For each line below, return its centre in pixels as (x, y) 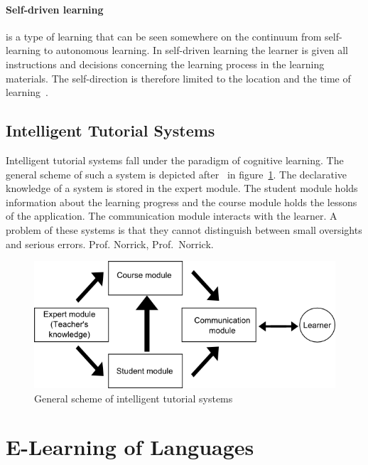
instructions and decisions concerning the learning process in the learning (165, 64)
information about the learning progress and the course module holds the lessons (182, 202)
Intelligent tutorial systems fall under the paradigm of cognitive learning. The (175, 160)
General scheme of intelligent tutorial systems (134, 398)
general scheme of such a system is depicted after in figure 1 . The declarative (176, 174)
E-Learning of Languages (130, 447)
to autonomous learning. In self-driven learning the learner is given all (196, 50)
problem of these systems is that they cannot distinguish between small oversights (184, 229)
